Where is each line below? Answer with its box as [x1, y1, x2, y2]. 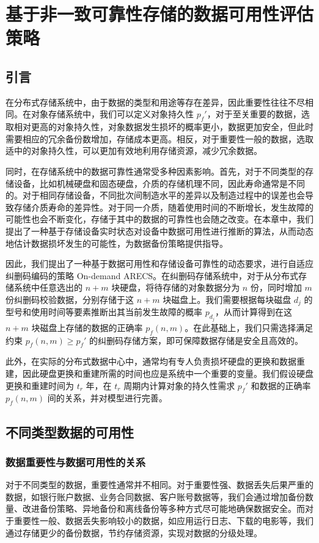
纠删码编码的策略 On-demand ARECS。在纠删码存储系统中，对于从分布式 [5, 269, 299, 282]
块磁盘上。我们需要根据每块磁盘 [163, 293, 291, 305]
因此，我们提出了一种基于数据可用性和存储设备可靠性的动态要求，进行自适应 [5, 257, 313, 270]
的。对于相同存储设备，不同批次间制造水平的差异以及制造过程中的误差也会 [5, 189, 305, 202]
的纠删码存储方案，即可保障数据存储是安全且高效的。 [89, 333, 304, 346]
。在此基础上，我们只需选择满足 [185, 321, 313, 333]
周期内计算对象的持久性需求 [123, 379, 235, 392]
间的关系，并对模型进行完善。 [47, 392, 167, 404]
